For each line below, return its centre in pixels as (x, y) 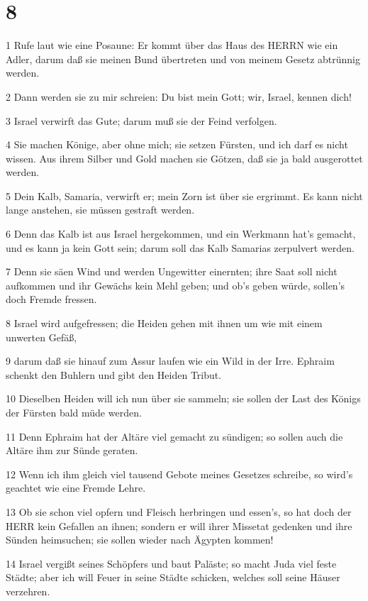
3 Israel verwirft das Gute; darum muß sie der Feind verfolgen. (141, 120)
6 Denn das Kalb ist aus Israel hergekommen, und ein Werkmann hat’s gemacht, (181, 234)
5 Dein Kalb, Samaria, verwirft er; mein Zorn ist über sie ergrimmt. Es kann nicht (184, 195)
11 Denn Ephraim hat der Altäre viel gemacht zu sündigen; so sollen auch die (174, 436)
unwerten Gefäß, (41, 337)
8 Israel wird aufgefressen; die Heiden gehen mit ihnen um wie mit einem (164, 323)
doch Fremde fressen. (51, 299)
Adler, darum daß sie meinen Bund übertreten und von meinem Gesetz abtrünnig (183, 59)
